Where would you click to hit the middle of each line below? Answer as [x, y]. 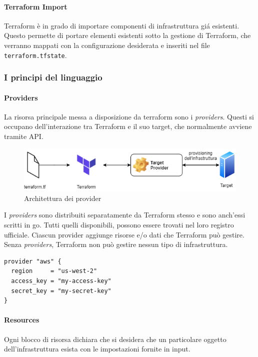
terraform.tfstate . [35, 55]
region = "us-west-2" [54, 271]
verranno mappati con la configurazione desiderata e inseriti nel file [107, 45]
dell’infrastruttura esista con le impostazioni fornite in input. [97, 349]
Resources [22, 320]
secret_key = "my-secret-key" [61, 291]
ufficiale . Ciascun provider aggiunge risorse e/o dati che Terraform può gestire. [124, 234]
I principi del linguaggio [53, 77]
